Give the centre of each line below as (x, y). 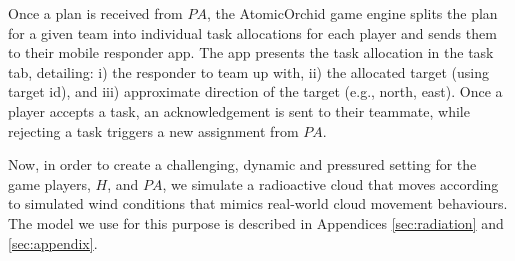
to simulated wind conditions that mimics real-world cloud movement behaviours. (258, 203)
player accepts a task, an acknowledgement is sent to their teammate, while (239, 110)
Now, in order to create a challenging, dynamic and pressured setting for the (242, 164)
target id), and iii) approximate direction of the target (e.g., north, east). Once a (255, 91)
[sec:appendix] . (53, 242)
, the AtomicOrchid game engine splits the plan (352, 13)
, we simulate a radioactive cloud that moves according (330, 183)
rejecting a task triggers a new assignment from (153, 130)
